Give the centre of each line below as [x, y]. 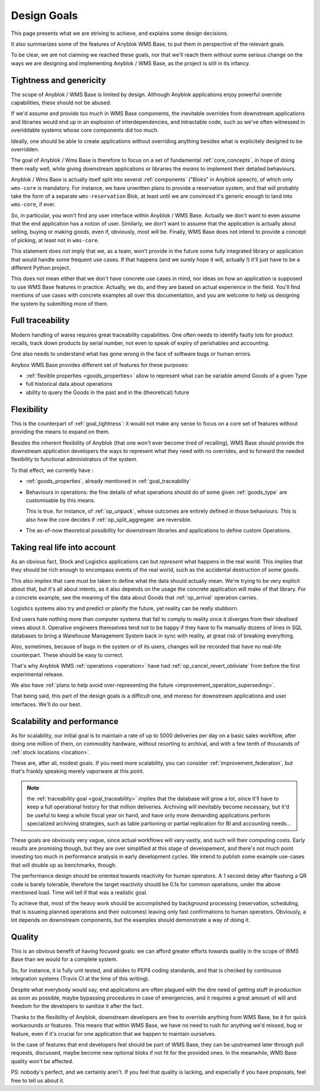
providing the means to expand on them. [60, 432]
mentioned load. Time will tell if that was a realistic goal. [79, 892]
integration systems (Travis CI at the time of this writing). [80, 979]
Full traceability [40, 321]
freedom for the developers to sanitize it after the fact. [77, 1006]
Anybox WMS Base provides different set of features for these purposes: [100, 364]
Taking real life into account [63, 547]
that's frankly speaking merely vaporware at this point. [78, 771]
